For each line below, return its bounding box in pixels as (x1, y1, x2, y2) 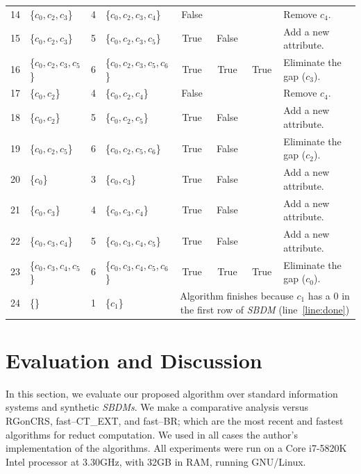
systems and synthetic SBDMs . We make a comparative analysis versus (6, 400, 309, 414)
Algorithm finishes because (180, 288, 294, 302)
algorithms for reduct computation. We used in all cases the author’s (6, 427, 298, 441)
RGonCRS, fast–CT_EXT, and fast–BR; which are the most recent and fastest (6, 413, 344, 427)
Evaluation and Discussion (6, 345, 262, 374)
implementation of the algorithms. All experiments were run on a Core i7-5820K (6, 441, 347, 455)
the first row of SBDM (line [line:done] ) (180, 302, 350, 316)
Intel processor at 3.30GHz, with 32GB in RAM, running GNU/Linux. (6, 454, 306, 468)
